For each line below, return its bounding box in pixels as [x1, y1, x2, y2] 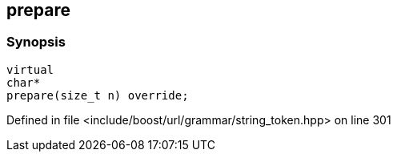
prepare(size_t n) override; [6, 88, 189, 102]
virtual [6, 63, 54, 76]
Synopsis [6, 34, 66, 51]
